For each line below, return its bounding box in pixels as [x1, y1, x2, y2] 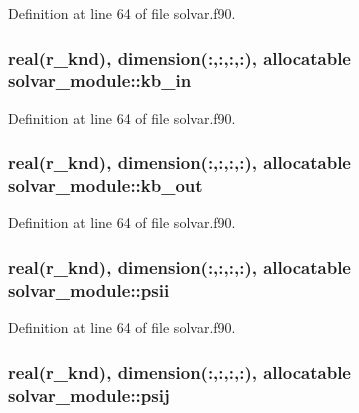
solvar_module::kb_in [8, 68, 192, 93]
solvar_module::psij [8, 382, 170, 407]
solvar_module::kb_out [8, 173, 203, 198]
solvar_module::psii [8, 277, 170, 302]
